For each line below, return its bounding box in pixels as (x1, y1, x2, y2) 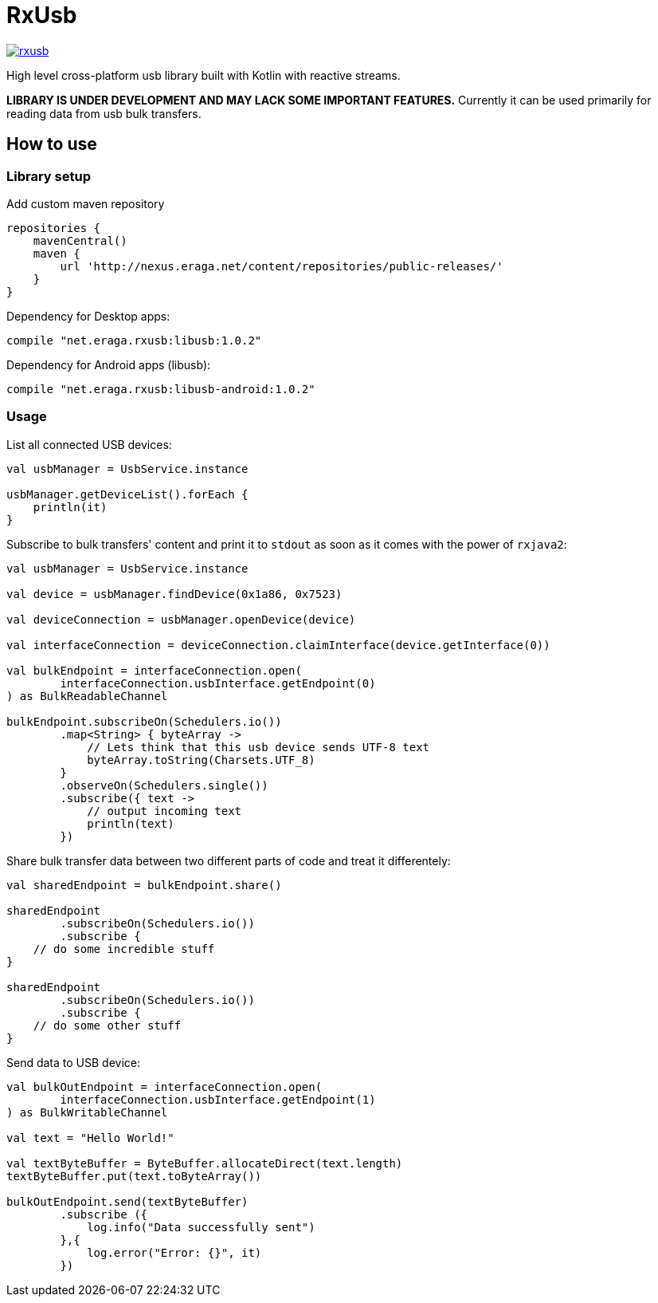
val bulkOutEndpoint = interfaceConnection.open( (6, 1080, 323, 1093)
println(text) (87, 817, 174, 830)
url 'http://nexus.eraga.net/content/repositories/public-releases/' (60, 259, 503, 273)
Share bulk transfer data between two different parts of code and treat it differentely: (6, 853, 451, 868)
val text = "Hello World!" (6, 1131, 174, 1144)
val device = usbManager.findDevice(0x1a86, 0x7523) (6, 587, 343, 600)
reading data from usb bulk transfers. (6, 106, 202, 120)
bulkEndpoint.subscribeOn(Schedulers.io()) (6, 714, 282, 728)
